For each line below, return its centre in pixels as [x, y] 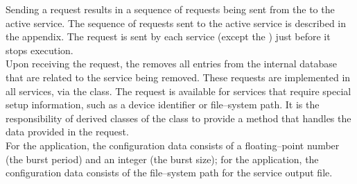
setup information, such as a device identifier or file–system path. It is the [163, 104]
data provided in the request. [67, 132]
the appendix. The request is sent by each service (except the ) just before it [168, 36]
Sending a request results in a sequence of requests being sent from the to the [170, 9]
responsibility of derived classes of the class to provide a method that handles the [178, 118]
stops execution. [40, 50]
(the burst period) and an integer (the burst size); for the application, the [162, 159]
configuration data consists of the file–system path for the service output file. [169, 173]
